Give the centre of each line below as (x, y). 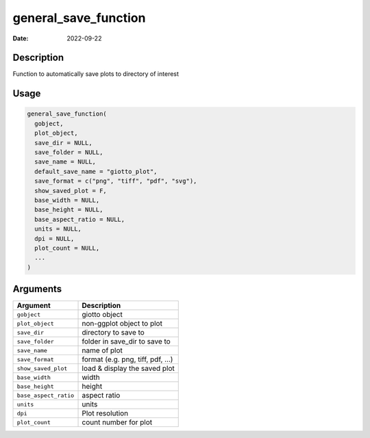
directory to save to (113, 333)
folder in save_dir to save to (126, 342)
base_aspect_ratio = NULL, (80, 219)
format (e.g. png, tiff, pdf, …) (127, 359)
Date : (21, 38)
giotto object (102, 315)
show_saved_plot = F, (71, 191)
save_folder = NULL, (69, 153)
